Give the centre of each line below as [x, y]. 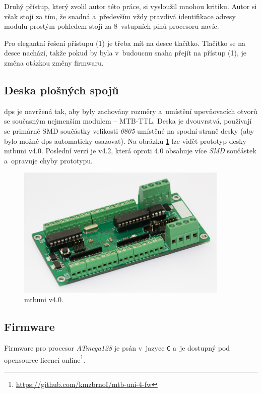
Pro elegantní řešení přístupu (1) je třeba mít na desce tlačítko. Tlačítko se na [125, 43]
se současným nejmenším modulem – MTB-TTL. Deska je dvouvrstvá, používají [128, 121]
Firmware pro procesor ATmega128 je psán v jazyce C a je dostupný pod [117, 348]
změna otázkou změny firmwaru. [54, 62]
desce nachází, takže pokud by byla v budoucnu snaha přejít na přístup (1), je [125, 53]
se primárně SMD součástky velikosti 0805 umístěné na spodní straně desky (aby [129, 130]
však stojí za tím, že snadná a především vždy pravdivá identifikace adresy [120, 16]
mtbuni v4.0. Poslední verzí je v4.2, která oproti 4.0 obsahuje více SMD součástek [130, 151]
